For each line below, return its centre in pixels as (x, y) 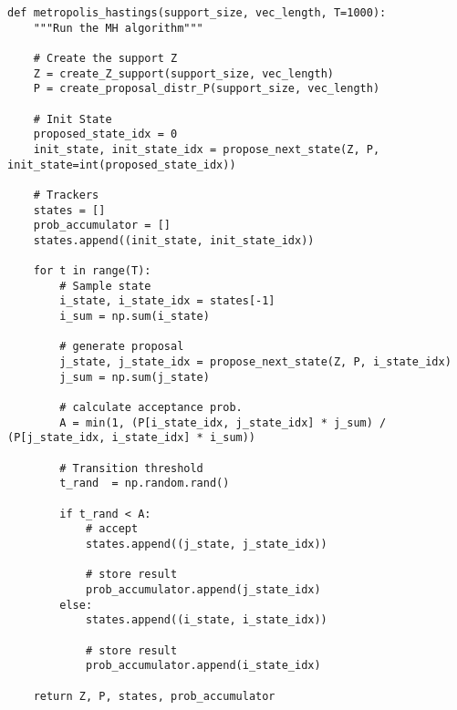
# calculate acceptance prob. (151, 408)
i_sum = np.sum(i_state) (135, 317)
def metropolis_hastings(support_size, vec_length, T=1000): (197, 13)
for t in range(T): (92, 271)
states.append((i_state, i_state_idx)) (206, 620)
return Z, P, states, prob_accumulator (154, 696)
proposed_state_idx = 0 (105, 134)
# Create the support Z (105, 58)
